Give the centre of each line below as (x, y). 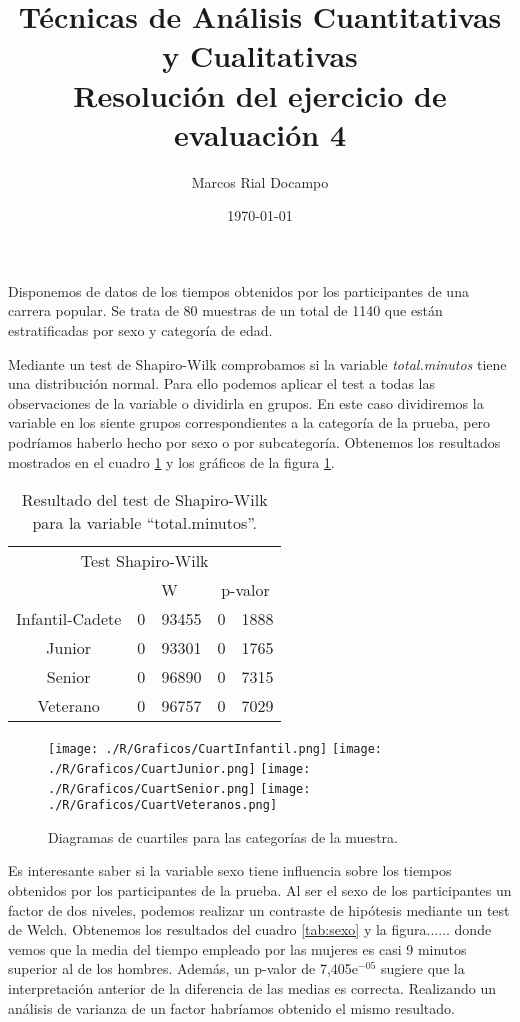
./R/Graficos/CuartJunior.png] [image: (179, 768)
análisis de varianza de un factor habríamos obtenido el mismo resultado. (231, 1007)
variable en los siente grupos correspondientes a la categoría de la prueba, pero (249, 422)
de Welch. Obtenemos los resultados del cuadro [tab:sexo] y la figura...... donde (250, 929)
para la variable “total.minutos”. (145, 523)
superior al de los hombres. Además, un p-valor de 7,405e (183, 968)
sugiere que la (422, 968)
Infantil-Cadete (69, 619)
